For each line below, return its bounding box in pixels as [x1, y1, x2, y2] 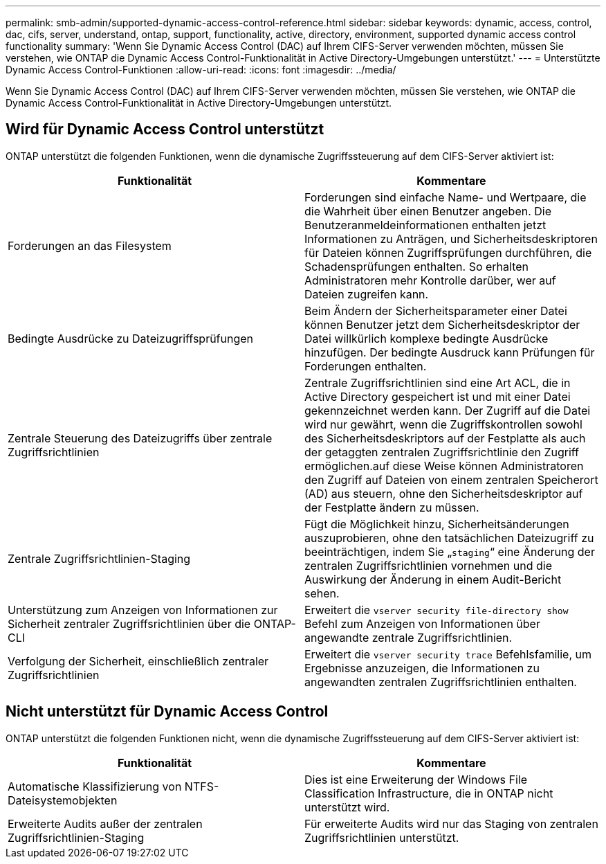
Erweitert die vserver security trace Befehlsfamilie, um [304, 647, 591, 661]
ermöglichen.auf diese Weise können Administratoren [304, 458, 584, 473]
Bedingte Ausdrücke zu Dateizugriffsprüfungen [8, 331, 254, 345]
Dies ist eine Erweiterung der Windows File [304, 772, 528, 786]
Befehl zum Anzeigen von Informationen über [304, 616, 540, 631]
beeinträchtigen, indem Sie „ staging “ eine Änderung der [304, 544, 595, 559]
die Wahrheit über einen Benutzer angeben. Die [304, 204, 552, 218]
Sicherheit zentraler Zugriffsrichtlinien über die [8, 616, 251, 631]
